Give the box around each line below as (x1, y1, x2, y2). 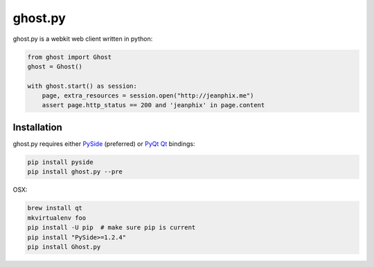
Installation (12, 121, 62, 133)
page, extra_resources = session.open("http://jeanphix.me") (42, 92, 254, 100)
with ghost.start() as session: (27, 82, 138, 90)
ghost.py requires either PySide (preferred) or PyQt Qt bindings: (12, 139, 195, 148)
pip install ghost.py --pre (27, 168, 123, 176)
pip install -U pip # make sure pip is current (27, 223, 196, 232)
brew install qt (27, 204, 83, 212)
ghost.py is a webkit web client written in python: (12, 35, 153, 43)
